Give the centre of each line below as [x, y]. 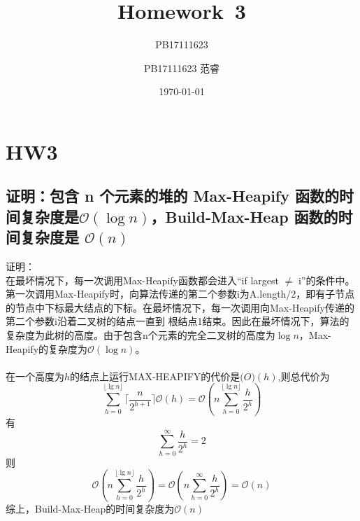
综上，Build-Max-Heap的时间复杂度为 [90, 509]
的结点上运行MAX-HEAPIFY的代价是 [155, 376]
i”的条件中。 [326, 280]
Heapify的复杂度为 [47, 348]
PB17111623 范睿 [182, 68]
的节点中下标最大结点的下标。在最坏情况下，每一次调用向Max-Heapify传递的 [180, 307]
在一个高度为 [35, 376]
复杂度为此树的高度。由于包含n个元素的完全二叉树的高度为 [141, 335]
